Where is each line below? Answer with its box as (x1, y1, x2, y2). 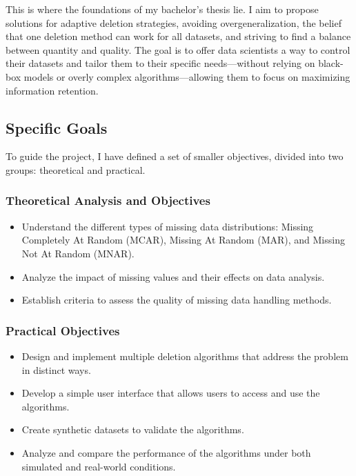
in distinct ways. (21, 362, 91, 377)
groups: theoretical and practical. (6, 162, 146, 177)
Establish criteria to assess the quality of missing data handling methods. (21, 292, 332, 307)
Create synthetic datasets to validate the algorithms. (21, 422, 244, 437)
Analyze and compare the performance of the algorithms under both (21, 445, 311, 459)
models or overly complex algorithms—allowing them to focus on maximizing (23, 69, 350, 83)
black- (318, 56, 344, 70)
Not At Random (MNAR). (21, 246, 135, 260)
